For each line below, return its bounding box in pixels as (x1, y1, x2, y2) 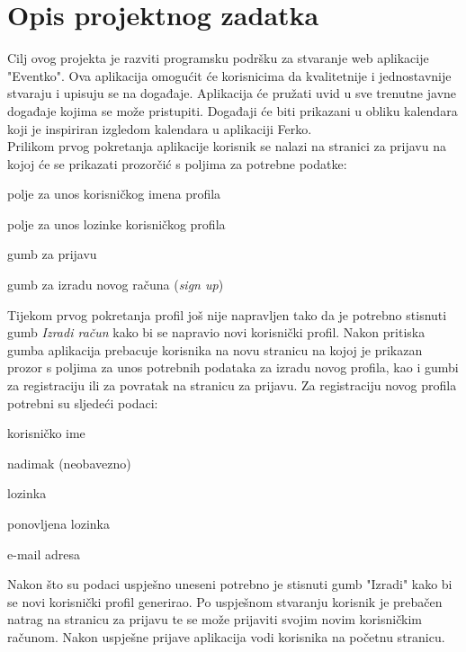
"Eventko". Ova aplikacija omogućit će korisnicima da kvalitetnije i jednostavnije (7, 66, 452, 85)
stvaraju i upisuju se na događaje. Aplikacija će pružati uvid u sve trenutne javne (7, 84, 457, 103)
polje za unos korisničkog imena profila (7, 184, 221, 203)
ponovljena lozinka (7, 514, 110, 532)
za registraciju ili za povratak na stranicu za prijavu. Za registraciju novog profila (7, 376, 457, 395)
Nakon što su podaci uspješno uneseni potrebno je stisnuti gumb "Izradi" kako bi (7, 575, 453, 594)
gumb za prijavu (7, 245, 97, 263)
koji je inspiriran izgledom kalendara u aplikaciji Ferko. (7, 119, 312, 138)
